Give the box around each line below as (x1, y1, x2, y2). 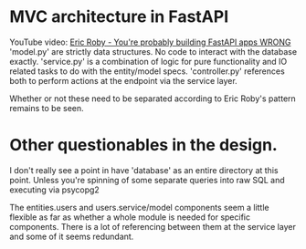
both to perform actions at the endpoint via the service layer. (9, 75, 237, 86)
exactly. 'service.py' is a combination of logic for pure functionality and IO (9, 56, 288, 67)
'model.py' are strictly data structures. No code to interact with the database (9, 46, 298, 57)
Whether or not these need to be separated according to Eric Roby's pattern (9, 93, 297, 104)
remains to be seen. (9, 102, 84, 113)
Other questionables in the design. (9, 135, 279, 156)
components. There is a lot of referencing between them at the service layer (9, 221, 297, 232)
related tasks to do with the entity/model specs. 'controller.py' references (9, 66, 285, 77)
